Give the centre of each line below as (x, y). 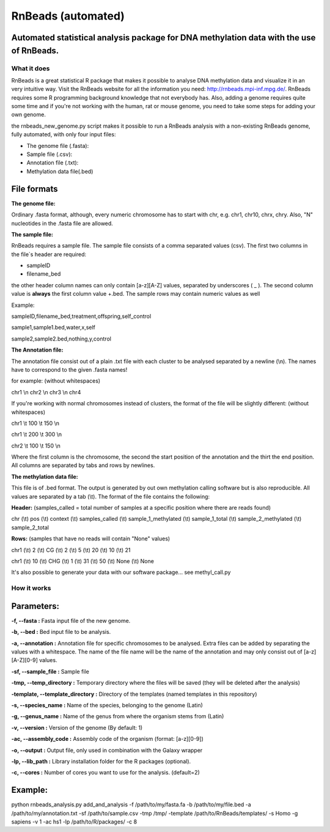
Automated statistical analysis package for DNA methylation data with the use (163, 38)
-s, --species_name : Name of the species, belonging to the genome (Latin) (107, 705)
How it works (31, 588)
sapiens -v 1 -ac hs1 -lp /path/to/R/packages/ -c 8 (74, 822)
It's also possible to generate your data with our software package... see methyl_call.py (121, 572)
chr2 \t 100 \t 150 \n (36, 446)
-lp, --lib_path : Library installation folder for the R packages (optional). (101, 761)
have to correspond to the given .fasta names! (69, 369)
